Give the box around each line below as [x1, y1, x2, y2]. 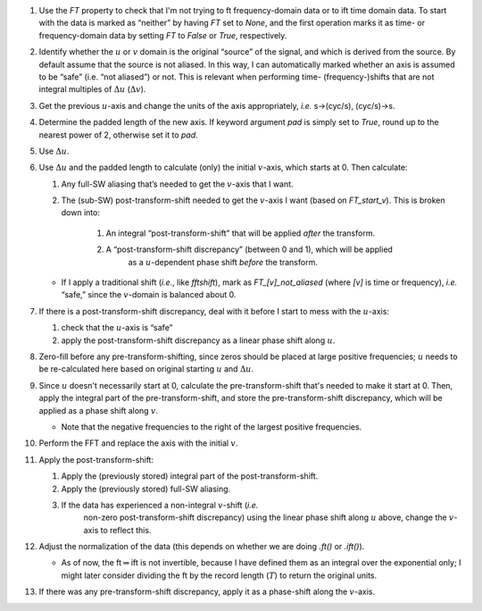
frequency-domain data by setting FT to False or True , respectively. [38, 29, 287, 40]
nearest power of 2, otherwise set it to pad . [38, 130, 198, 140]
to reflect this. [100, 524, 152, 535]
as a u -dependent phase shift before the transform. [128, 256, 319, 267]
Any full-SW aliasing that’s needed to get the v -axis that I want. [61, 179, 294, 189]
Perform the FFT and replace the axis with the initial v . [38, 438, 238, 448]
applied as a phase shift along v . [38, 405, 159, 415]
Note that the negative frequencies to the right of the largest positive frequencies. [61, 421, 362, 432]
